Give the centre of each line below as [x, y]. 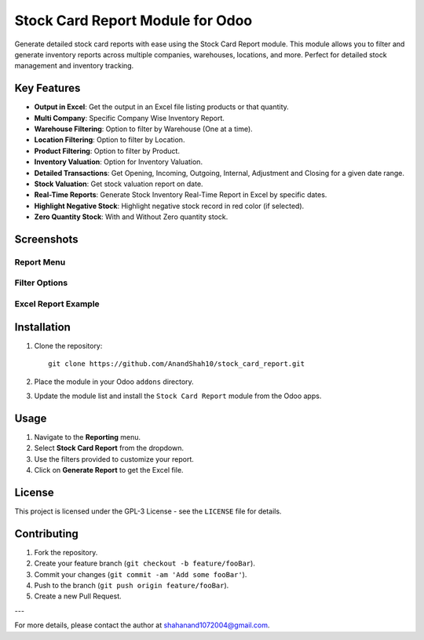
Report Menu [40, 261]
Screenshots [46, 239]
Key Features [48, 88]
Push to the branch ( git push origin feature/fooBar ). [132, 585]
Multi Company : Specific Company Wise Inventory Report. [130, 118]
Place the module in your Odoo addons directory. [114, 382]
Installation [42, 327]
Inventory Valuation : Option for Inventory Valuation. [119, 162]
